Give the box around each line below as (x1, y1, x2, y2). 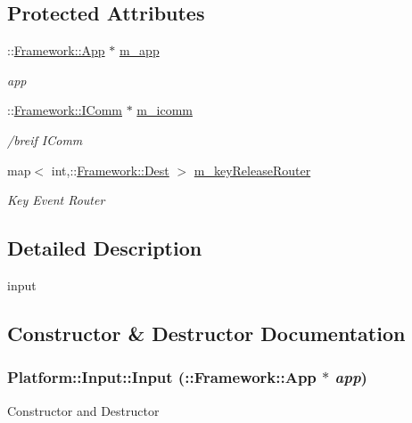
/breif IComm (7, 130, 83, 149)
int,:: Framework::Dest (51, 160, 169, 179)
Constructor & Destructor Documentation (7, 319, 406, 346)
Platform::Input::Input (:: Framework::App (7, 366, 317, 388)
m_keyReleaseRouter (194, 160, 311, 179)
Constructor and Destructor (7, 401, 160, 419)
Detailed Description (7, 234, 202, 262)
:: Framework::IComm (7, 101, 123, 119)
